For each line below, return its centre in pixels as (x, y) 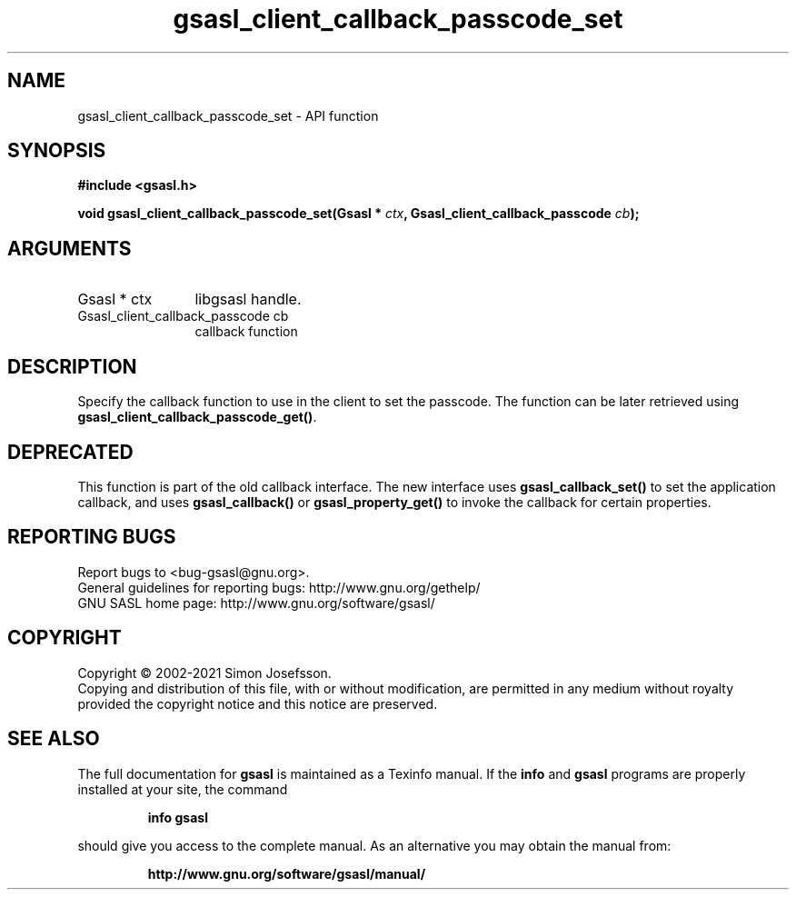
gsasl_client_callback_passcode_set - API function (228, 115)
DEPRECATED (70, 452)
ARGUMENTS (70, 248)
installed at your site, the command (183, 789)
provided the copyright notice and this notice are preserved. (258, 703)
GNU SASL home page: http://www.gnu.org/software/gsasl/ (256, 603)
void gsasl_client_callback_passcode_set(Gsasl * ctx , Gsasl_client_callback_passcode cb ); (358, 214)
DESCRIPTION (72, 366)
